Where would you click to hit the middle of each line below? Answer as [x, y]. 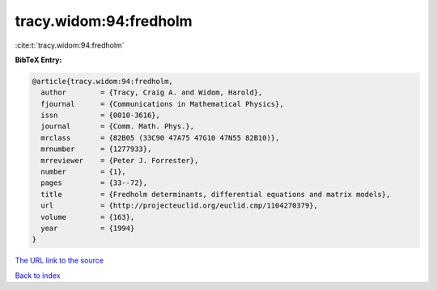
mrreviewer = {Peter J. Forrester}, [120, 160]
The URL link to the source [59, 261]
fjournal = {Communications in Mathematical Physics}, [162, 104]
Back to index [38, 275]
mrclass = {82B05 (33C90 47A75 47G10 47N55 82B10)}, [160, 138]
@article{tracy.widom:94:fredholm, [102, 81]
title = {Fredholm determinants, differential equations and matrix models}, [216, 194]
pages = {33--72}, [94, 183]
